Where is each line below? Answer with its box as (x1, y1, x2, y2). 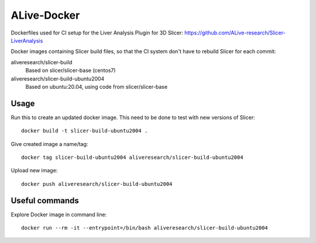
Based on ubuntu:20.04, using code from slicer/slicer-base (25, 83, 168, 90)
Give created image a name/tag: (11, 140, 88, 147)
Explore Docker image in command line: (11, 211, 107, 218)
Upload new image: (11, 167, 58, 174)
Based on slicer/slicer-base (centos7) (25, 67, 116, 74)
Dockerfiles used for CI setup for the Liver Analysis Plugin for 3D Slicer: (11, 29, 184, 36)
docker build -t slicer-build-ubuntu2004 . (21, 127, 148, 134)
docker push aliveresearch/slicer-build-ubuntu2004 (21, 180, 173, 187)
